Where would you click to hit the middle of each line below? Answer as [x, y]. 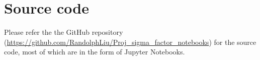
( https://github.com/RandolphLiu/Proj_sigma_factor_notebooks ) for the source [130, 42]
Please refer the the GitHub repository [64, 32]
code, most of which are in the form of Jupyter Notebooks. [95, 52]
